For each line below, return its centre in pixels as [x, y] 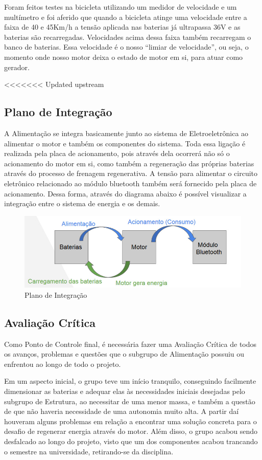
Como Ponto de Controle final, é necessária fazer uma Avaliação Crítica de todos [130, 344]
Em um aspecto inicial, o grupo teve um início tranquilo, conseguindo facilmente [130, 381]
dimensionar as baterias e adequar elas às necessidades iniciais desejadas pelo [125, 391]
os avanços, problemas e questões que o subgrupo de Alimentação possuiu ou [124, 354]
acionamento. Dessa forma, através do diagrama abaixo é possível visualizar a [125, 193]
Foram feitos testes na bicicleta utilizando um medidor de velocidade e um [121, 7]
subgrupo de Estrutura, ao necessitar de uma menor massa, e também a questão [130, 401]
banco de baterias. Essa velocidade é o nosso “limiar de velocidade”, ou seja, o [126, 47]
